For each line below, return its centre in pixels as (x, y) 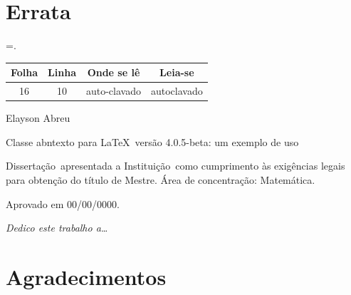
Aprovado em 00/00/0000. (63, 203)
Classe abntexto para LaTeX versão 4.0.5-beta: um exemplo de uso (152, 141)
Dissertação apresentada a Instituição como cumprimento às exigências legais (175, 166)
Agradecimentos (86, 276)
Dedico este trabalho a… (57, 228)
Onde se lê (114, 72)
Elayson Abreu (38, 118)
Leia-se (177, 72)
